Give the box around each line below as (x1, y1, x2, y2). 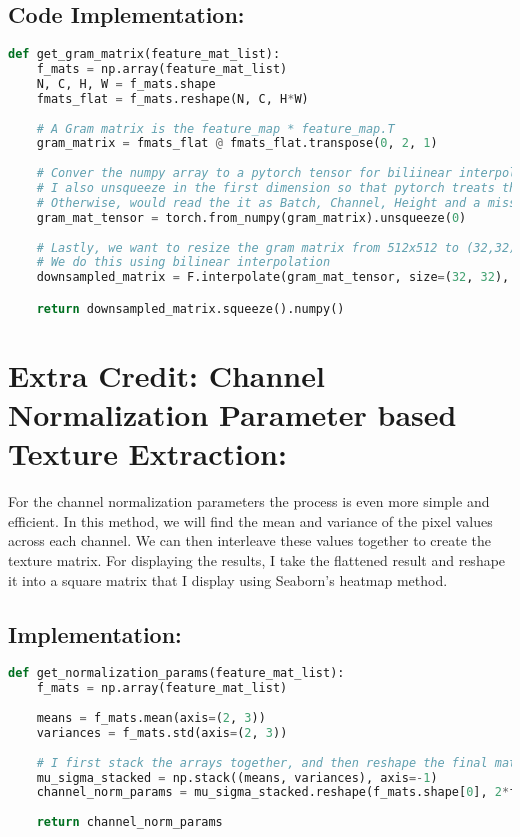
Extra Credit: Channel (8, 354, 325, 395)
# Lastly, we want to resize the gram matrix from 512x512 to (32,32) (36, 240, 517, 255)
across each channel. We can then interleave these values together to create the (8, 530, 491, 551)
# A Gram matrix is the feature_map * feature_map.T (36, 121, 395, 136)
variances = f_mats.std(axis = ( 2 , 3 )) (36, 725, 288, 740)
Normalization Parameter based (8, 394, 457, 435)
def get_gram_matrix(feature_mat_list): (8, 47, 281, 62)
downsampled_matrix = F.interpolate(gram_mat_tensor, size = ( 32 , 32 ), (36, 270, 510, 285)
